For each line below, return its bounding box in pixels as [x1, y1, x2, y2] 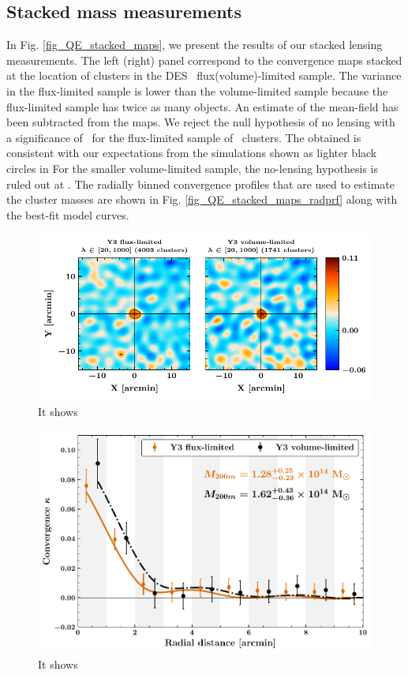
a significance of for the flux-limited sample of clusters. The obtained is [6, 129, 361, 145]
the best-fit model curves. [6, 206, 129, 223]
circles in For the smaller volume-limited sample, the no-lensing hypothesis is [6, 159, 378, 176]
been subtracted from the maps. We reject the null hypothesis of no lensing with [6, 114, 395, 130]
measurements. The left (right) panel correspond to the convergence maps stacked [6, 51, 402, 68]
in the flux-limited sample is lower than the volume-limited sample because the [6, 82, 388, 99]
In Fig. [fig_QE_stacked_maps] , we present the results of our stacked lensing [6, 36, 383, 53]
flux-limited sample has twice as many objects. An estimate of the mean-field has [6, 98, 399, 114]
